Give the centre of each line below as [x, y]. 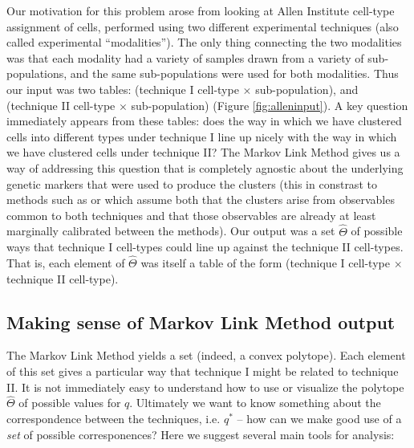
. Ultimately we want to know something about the [255, 403]
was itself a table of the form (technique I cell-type [265, 262]
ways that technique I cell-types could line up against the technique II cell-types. [205, 247]
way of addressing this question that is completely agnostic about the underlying [205, 167]
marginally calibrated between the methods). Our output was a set [171, 231]
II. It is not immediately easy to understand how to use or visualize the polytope [205, 387]
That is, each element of [66, 262]
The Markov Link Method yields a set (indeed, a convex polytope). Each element [206, 355]
